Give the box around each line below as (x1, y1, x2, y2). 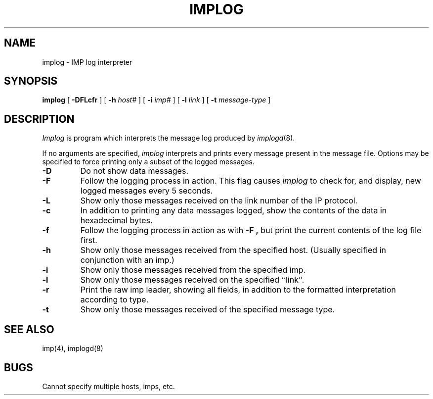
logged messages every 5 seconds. (80, 186, 213, 196)
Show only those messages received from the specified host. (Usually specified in (80, 245, 386, 255)
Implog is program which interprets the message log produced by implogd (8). (42, 134, 295, 143)
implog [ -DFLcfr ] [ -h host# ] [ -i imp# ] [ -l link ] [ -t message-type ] (42, 96, 271, 104)
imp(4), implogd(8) (42, 344, 103, 353)
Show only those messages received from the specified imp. (80, 265, 306, 275)
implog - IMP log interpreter (42, 57, 132, 66)
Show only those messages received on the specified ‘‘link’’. (80, 275, 304, 285)
